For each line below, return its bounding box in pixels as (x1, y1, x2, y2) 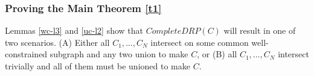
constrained (5, 48, 48, 60)
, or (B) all (197, 48, 237, 60)
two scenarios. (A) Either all (5, 36, 110, 48)
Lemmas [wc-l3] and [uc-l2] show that (5, 24, 144, 37)
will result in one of (223, 24, 296, 37)
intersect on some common (150, 36, 249, 48)
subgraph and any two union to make (50, 48, 188, 60)
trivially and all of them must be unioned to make (5, 60, 190, 72)
